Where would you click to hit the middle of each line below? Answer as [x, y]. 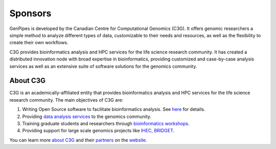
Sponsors [30, 13]
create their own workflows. [39, 43]
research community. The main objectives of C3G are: [66, 100]
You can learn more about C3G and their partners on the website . [78, 140]
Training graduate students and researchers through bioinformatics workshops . [106, 123]
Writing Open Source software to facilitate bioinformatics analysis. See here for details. [114, 109]
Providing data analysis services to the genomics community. [87, 116]
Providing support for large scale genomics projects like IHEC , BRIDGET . [98, 131]
